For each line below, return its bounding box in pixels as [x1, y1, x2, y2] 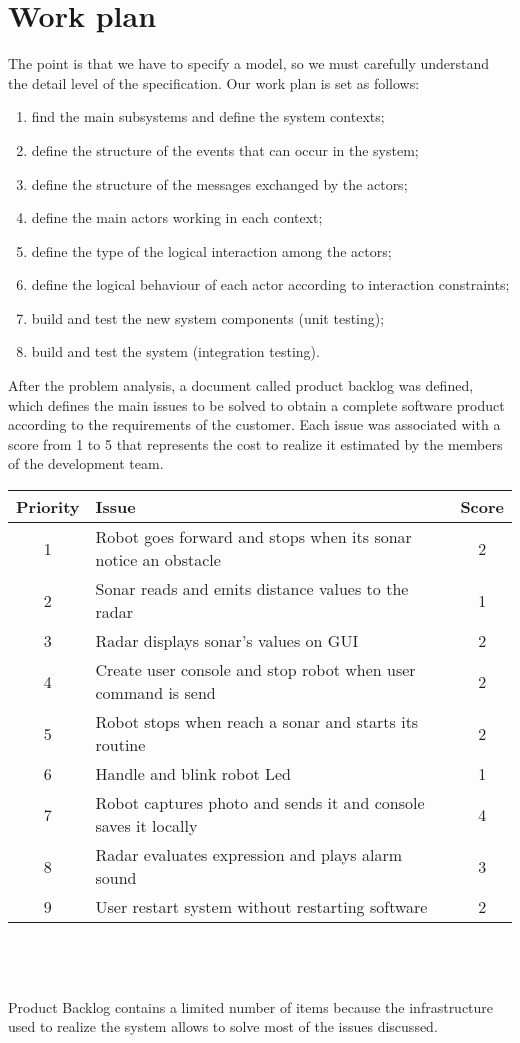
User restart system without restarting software [95, 895, 428, 919]
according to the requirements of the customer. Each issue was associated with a [8, 414, 501, 435]
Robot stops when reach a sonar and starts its [95, 710, 419, 734]
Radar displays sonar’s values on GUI [95, 629, 359, 653]
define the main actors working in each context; [31, 207, 323, 228]
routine [95, 733, 146, 757]
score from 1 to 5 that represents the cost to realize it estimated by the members [8, 433, 503, 454]
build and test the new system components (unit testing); [31, 307, 385, 328]
